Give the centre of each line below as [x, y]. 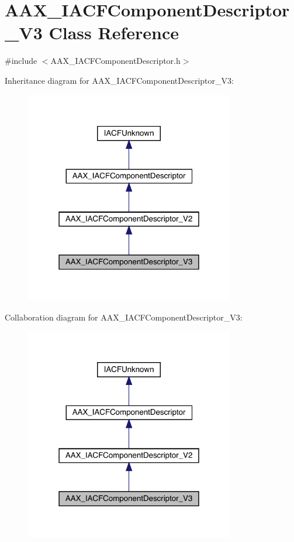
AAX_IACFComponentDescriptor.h [115, 61]
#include [21, 61]
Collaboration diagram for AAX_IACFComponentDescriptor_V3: [124, 317]
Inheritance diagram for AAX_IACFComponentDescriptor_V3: [119, 80]
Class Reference [114, 33]
